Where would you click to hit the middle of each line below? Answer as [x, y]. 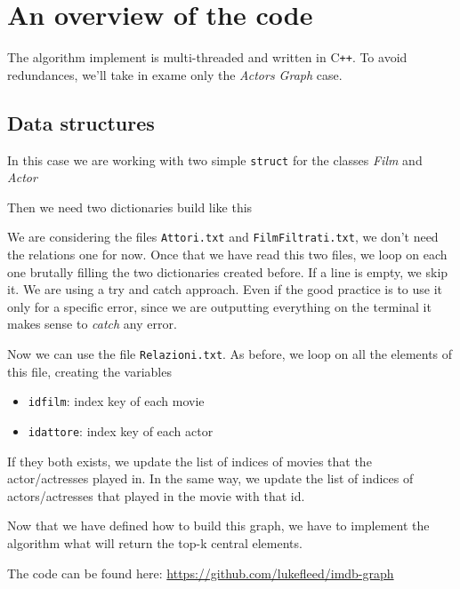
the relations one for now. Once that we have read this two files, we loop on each [227, 255]
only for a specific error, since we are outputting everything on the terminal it [219, 306]
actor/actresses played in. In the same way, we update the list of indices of [210, 478]
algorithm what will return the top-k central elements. [155, 542]
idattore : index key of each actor [121, 430]
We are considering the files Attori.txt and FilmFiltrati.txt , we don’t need [223, 237]
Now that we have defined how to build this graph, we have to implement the [218, 525]
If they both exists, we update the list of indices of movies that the [190, 461]
